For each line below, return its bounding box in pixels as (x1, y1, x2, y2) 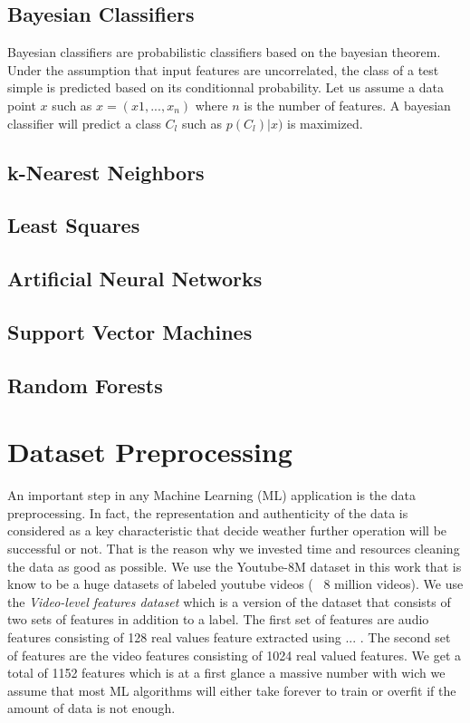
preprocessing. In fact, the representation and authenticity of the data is (7, 503, 408, 522)
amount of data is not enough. (7, 699, 176, 718)
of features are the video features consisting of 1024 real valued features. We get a (7, 645, 462, 664)
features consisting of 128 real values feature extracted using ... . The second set (7, 627, 451, 646)
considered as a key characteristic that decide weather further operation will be (7, 521, 447, 540)
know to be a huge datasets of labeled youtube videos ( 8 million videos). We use (7, 574, 464, 593)
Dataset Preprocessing (7, 433, 293, 470)
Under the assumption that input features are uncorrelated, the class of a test (7, 60, 439, 79)
